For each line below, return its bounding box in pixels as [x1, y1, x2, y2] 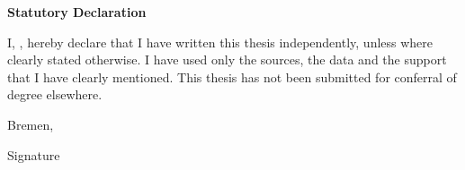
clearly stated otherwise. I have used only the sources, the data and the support [7, 50, 447, 69]
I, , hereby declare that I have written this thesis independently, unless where [7, 32, 434, 51]
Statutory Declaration [7, 3, 147, 21]
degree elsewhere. [7, 85, 103, 104]
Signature [7, 145, 60, 164]
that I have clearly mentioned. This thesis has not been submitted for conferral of [7, 67, 457, 86]
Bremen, [7, 115, 54, 133]
